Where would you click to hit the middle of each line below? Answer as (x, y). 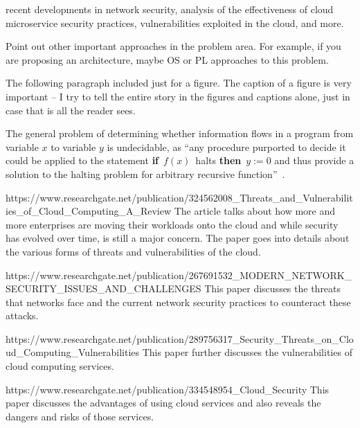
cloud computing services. (60, 366)
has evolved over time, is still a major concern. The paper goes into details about (178, 238)
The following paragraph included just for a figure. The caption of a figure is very (179, 83)
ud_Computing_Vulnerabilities (73, 352)
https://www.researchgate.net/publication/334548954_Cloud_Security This (168, 389)
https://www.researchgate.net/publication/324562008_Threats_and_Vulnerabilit (179, 197)
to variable (73, 146)
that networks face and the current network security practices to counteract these (178, 302)
